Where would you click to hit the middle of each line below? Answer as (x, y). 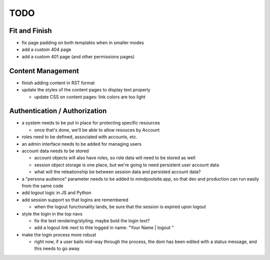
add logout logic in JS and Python (56, 193)
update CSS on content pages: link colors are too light (90, 97)
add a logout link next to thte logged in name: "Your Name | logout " (104, 228)
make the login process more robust (59, 235)
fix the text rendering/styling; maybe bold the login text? (92, 221)
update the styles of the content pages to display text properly (86, 90)
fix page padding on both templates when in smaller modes (83, 43)
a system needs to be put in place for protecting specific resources (91, 123)
